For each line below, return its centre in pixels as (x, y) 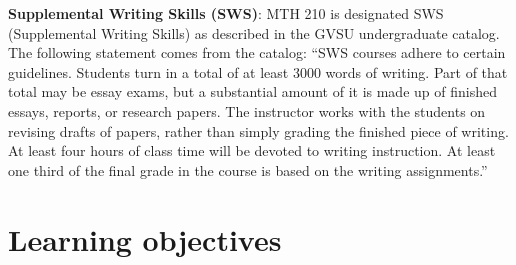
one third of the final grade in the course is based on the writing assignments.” (248, 169)
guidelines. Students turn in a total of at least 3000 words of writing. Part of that (258, 71)
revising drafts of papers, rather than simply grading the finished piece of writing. (258, 130)
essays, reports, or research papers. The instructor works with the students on (247, 110)
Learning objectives (145, 238)
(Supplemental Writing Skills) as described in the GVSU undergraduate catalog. (254, 32)
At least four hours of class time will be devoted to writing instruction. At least (252, 150)
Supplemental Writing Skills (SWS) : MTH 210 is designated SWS (226, 13)
